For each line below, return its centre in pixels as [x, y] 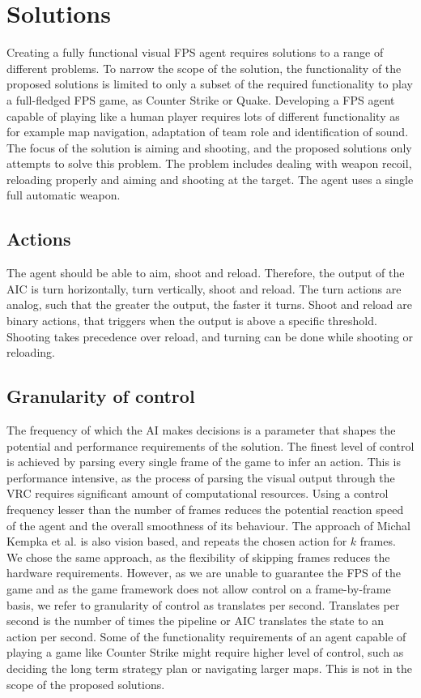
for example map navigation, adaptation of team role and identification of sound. [208, 132]
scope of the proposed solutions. [86, 684]
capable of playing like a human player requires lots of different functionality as [203, 116]
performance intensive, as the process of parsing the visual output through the [201, 477]
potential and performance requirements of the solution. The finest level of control [210, 445]
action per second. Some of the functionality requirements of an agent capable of [206, 636]
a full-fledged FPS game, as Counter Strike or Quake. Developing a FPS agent [201, 99]
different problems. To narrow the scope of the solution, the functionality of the [204, 68]
